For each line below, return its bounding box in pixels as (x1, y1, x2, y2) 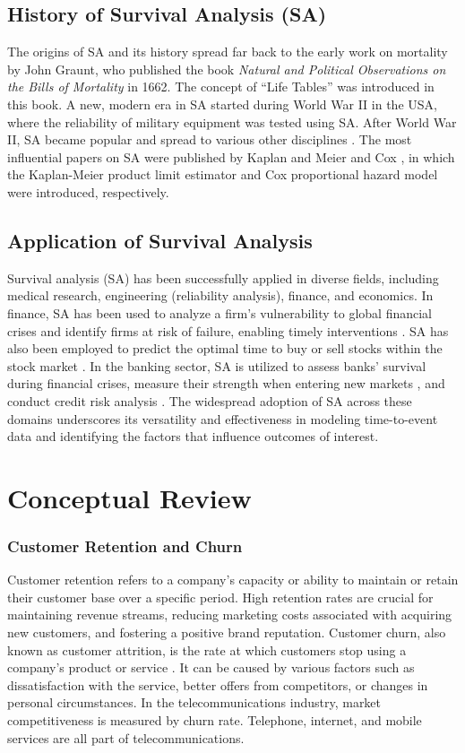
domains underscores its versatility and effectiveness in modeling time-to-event (7, 409, 438, 428)
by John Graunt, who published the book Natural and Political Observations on (7, 59, 446, 78)
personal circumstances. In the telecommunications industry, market (7, 693, 382, 712)
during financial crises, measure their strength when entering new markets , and (7, 374, 445, 393)
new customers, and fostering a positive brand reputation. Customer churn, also (7, 623, 446, 642)
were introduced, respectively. (7, 182, 169, 201)
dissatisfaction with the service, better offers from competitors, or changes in (7, 675, 428, 694)
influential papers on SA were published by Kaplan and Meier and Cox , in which (7, 147, 455, 166)
